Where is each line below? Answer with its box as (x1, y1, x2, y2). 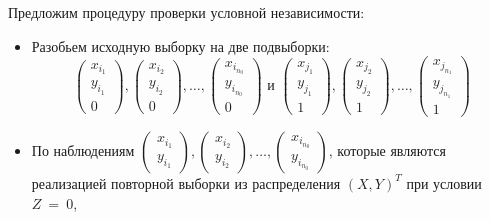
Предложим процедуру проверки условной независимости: (8, 2, 365, 22)
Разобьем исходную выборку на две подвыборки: (31, 35, 330, 56)
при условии (406, 172, 482, 193)
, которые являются (328, 139, 446, 160)
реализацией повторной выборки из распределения (31, 172, 341, 193)
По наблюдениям (31, 139, 135, 160)
